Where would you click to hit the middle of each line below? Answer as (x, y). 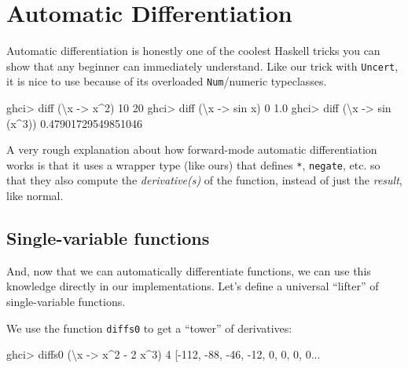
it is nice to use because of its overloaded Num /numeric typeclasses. (167, 81)
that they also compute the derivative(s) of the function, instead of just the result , (204, 180)
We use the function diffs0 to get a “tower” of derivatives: (149, 328)
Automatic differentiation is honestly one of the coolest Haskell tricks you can (193, 51)
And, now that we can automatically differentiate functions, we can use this (189, 270)
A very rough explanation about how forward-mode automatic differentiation (192, 149)
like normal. (35, 196)
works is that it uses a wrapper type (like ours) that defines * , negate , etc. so (193, 164)
